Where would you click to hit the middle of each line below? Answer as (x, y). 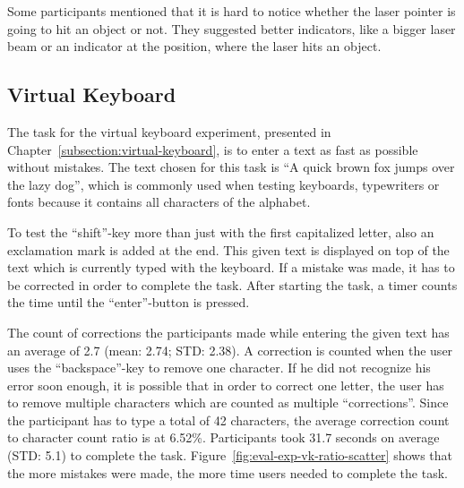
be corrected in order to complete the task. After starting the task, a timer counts (232, 284)
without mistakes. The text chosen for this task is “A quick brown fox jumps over (231, 167)
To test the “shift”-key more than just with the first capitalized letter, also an (221, 231)
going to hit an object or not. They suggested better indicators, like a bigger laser (232, 28)
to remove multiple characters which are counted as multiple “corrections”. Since (228, 402)
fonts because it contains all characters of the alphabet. (159, 202)
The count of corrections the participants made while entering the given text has (228, 332)
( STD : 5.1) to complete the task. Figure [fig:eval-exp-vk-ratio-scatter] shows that (230, 455)
